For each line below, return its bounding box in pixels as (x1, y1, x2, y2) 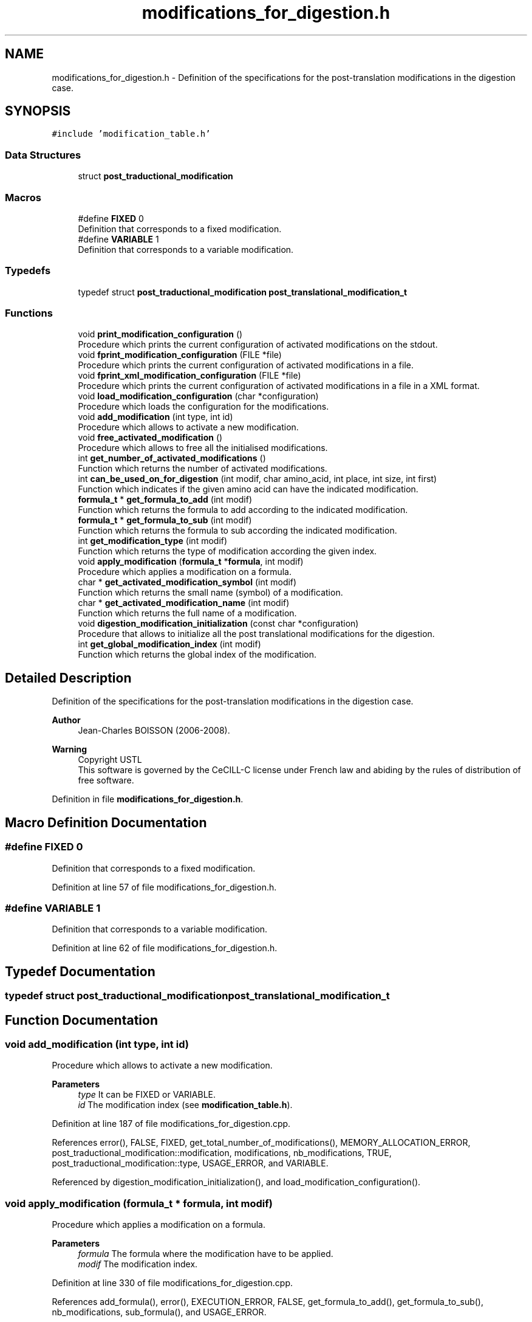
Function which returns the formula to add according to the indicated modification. (78, 504, 408, 515)
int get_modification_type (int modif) (78, 535, 228, 546)
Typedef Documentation (5, 963, 155, 979)
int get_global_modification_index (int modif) (78, 639, 261, 650)
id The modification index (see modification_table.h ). (78, 1100, 293, 1110)
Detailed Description (5, 670, 132, 686)
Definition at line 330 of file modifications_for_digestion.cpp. (52, 1278, 293, 1289)
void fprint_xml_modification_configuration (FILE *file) (78, 370, 301, 381)
